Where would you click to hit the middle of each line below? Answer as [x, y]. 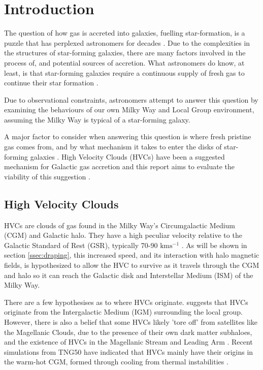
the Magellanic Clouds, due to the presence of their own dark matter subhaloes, [128, 332]
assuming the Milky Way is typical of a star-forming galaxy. [97, 119]
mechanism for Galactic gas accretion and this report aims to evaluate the [119, 166]
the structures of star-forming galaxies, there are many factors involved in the [125, 53]
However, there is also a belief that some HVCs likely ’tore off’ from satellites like [131, 321]
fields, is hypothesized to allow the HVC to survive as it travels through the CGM [132, 265]
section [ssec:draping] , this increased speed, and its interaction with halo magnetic [132, 255]
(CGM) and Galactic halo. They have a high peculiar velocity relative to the [123, 235]
